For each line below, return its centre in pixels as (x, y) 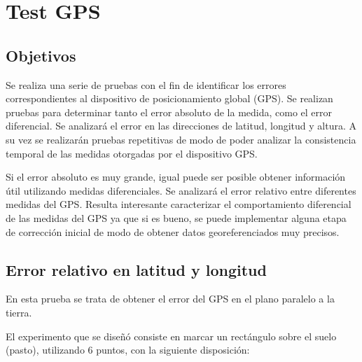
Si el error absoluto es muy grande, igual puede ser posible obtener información (176, 177)
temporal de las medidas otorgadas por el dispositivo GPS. (132, 153)
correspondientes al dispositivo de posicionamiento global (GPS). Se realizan (169, 98)
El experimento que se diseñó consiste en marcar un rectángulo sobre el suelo (171, 336)
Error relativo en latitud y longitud (136, 269)
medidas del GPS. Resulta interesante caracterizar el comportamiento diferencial (179, 204)
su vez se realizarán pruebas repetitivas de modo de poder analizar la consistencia (181, 139)
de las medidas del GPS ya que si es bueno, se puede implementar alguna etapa (176, 217)
